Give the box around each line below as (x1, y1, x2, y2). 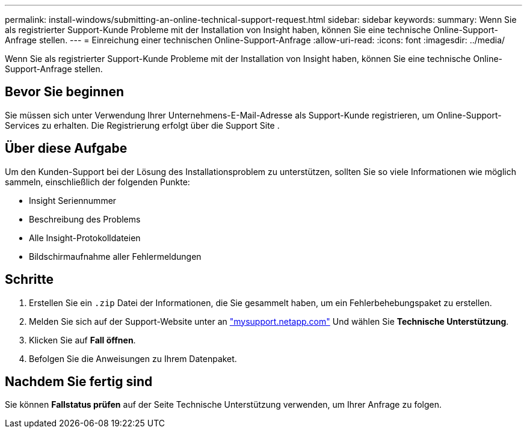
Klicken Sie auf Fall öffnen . (29, 334, 136, 345)
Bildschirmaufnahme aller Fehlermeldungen (29, 251, 202, 262)
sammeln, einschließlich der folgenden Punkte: (5, 176, 190, 187)
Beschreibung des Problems (29, 213, 141, 224)
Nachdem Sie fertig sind (5, 373, 153, 389)
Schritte (5, 272, 54, 287)
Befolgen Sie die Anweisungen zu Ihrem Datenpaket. (29, 353, 237, 364)
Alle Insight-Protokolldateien (29, 232, 141, 243)
